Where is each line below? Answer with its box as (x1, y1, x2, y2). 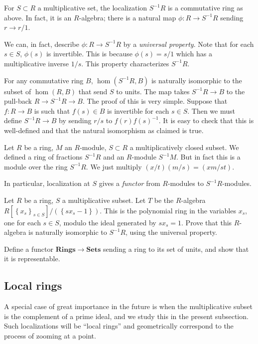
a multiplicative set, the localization (37, 2, 147, 12)
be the (154, 194, 174, 205)
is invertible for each (107, 105, 169, 116)
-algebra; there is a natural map (79, 12, 176, 22)
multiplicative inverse (4, 58, 69, 68)
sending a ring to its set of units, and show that (103, 243, 249, 254)
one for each (4, 217, 41, 227)
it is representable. (4, 253, 60, 264)
